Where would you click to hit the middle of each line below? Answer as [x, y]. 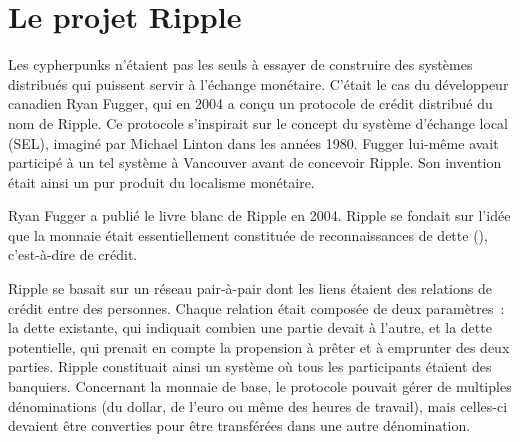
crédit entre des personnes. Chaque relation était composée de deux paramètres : [256, 307]
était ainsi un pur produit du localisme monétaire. [161, 181]
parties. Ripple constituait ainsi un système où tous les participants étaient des [250, 366]
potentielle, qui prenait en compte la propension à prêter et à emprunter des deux [259, 346]
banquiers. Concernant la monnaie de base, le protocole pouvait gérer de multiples [260, 386]
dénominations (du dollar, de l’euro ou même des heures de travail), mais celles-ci [258, 405]
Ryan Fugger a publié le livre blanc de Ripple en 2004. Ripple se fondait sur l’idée [259, 215]
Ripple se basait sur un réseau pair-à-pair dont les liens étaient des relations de [250, 288]
